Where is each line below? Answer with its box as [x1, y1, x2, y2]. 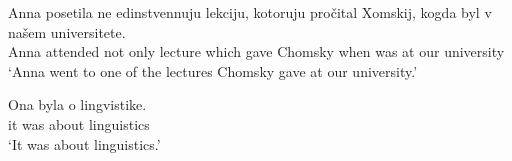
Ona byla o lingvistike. [8, 94, 147, 115]
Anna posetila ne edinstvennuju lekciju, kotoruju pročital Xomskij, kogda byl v [8, 2, 492, 22]
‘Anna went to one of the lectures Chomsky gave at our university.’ [8, 60, 418, 81]
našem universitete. [8, 21, 126, 42]
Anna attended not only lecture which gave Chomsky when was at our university [8, 41, 505, 62]
